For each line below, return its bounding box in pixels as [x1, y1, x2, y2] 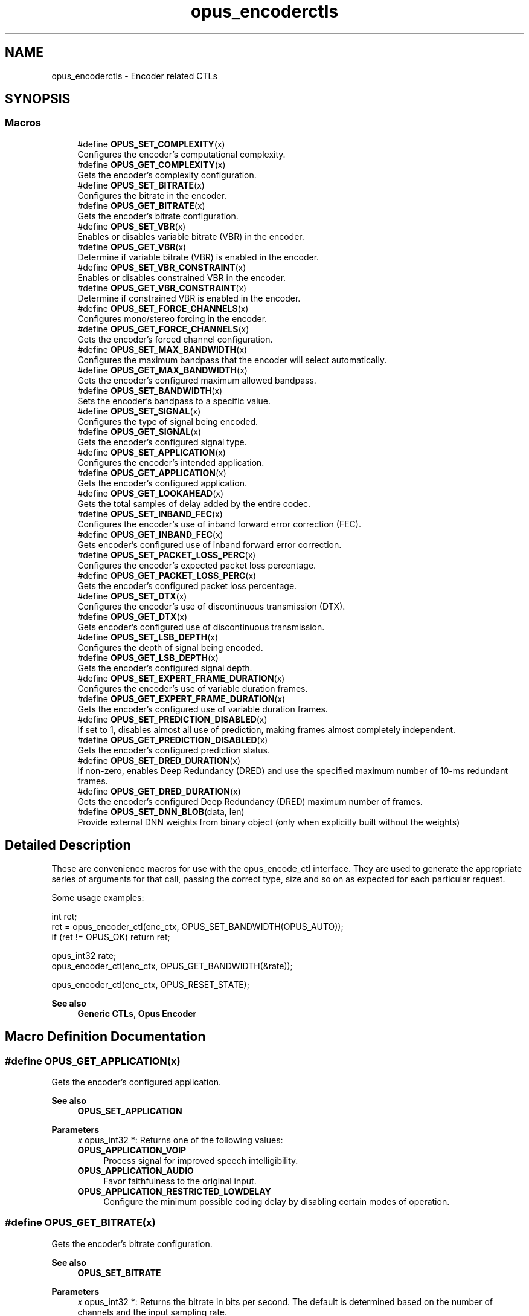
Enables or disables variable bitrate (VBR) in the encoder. [77, 231, 304, 242]
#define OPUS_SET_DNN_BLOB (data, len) [77, 806, 245, 817]
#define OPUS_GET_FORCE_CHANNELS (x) [77, 323, 249, 334]
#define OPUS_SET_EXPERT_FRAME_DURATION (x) [77, 673, 285, 683]
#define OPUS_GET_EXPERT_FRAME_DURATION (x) [77, 693, 286, 704]
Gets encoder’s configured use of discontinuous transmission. [77, 621, 325, 632]
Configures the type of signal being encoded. [77, 416, 258, 427]
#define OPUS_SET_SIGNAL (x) [77, 405, 201, 416]
